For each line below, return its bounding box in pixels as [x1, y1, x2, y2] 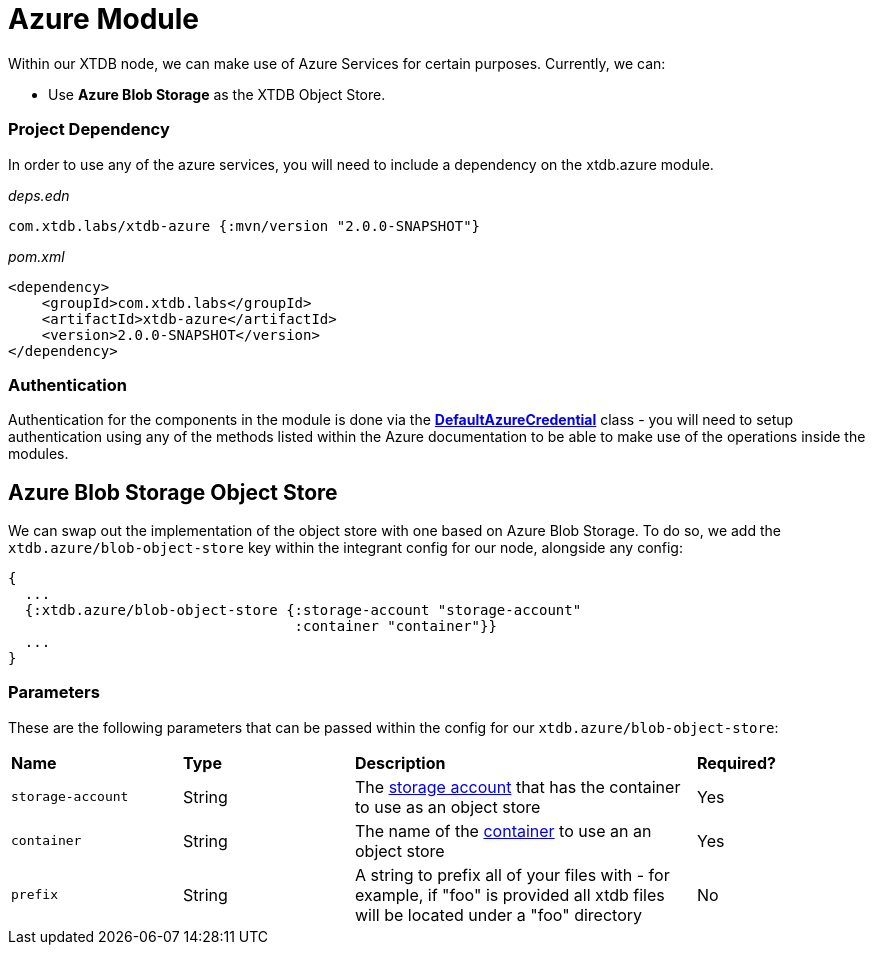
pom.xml [8, 247, 65, 265]
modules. [8, 445, 69, 463]
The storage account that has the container [355, 776, 681, 797]
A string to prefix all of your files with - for [355, 864, 670, 885]
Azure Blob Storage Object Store [8, 479, 338, 505]
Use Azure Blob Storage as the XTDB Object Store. [48, 85, 386, 103]
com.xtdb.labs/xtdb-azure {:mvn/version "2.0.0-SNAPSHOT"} [8, 217, 481, 234]
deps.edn [8, 186, 70, 204]
